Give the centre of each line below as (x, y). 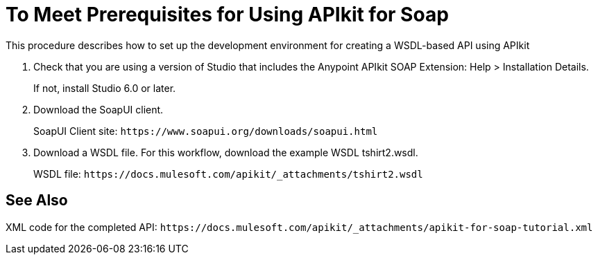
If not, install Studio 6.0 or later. (105, 88)
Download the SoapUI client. (99, 109)
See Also (37, 201)
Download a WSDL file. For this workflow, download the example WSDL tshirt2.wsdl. (226, 152)
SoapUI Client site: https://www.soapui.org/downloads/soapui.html (206, 131)
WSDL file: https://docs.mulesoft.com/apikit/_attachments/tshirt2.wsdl (228, 174)
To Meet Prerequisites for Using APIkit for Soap (227, 15)
